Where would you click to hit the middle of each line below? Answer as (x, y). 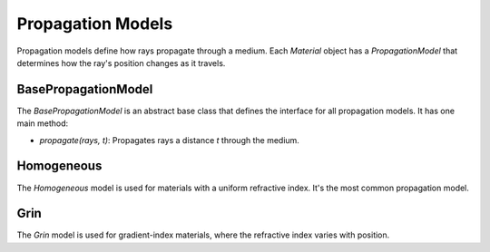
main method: (43, 123)
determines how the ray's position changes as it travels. (121, 63)
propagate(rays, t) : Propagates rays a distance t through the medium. (169, 140)
